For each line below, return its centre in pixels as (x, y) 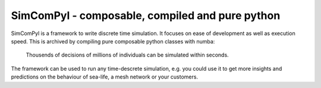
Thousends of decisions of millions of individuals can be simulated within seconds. (127, 55)
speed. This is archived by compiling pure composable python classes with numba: (113, 41)
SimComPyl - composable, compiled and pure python (146, 15)
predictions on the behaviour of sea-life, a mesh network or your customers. (105, 77)
